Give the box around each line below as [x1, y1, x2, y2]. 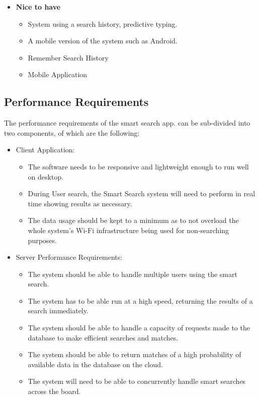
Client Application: [16, 144, 75, 155]
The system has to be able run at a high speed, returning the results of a [28, 295, 253, 306]
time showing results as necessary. [28, 198, 132, 208]
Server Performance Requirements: [16, 252, 123, 262]
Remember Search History [28, 52, 109, 63]
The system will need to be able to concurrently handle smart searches [28, 376, 246, 386]
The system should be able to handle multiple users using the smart [28, 268, 237, 279]
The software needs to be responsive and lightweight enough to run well [28, 161, 249, 172]
